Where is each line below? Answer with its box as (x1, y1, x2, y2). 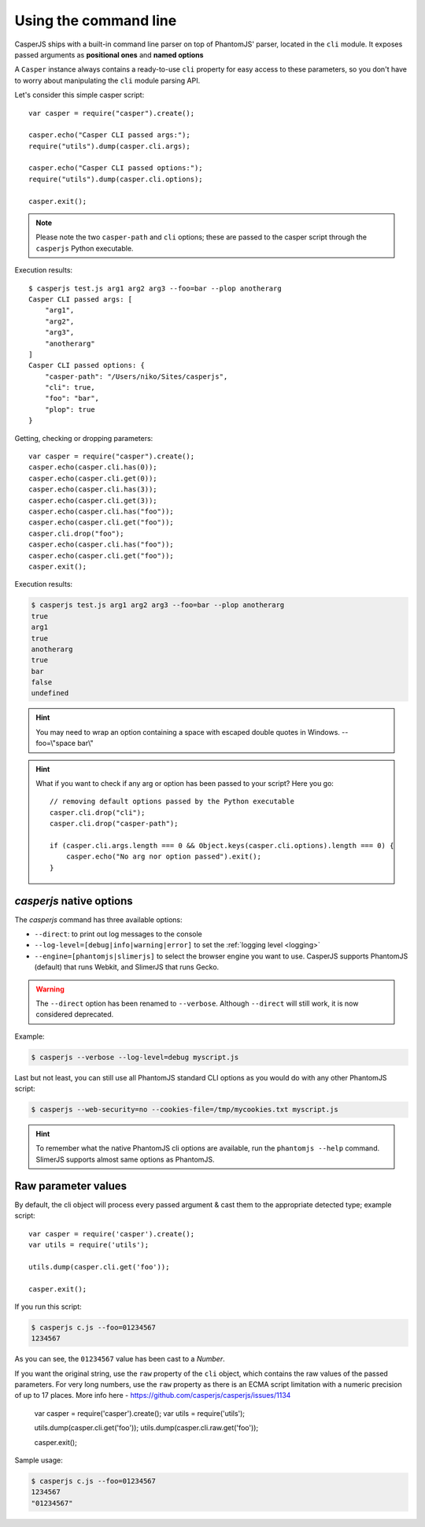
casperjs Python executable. (35, 243, 134, 253)
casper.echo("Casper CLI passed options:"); (28, 164, 204, 172)
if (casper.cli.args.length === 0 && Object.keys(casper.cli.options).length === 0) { (50, 841, 394, 850)
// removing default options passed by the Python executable (50, 797, 295, 806)
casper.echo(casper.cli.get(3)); (28, 496, 157, 505)
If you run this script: (14, 1302, 82, 1311)
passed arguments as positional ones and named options (14, 50, 204, 59)
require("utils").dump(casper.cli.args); (28, 142, 190, 150)
